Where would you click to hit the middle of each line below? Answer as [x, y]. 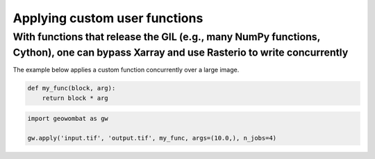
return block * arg [75, 98]
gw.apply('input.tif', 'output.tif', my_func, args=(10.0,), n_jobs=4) [152, 138]
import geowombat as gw [68, 119]
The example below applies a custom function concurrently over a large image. [126, 70]
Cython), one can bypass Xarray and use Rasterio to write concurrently [181, 52]
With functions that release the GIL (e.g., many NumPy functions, [167, 37]
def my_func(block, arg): [72, 88]
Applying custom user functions [108, 18]
